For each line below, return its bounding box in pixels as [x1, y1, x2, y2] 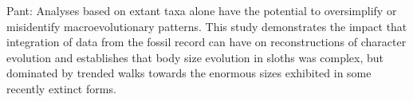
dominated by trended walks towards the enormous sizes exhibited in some [6, 65, 372, 81]
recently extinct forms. [6, 80, 116, 96]
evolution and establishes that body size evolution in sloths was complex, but [6, 49, 384, 65]
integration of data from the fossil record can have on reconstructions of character [6, 33, 407, 50]
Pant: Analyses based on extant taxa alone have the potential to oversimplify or [6, 2, 397, 18]
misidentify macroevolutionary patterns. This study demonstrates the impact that [6, 18, 407, 34]
